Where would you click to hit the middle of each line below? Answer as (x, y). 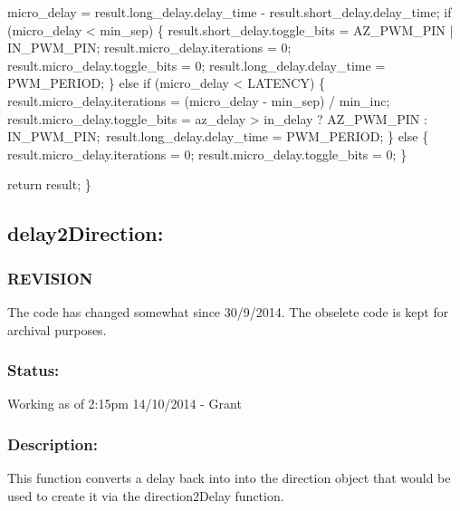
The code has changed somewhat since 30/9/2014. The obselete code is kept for (228, 311)
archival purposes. (57, 329)
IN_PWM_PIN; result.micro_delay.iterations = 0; (149, 48)
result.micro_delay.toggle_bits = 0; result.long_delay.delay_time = (196, 65)
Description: (53, 444)
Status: (34, 370)
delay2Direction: (86, 233)
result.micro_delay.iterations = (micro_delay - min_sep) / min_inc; (199, 100)
